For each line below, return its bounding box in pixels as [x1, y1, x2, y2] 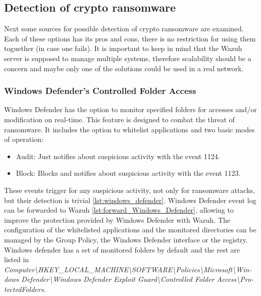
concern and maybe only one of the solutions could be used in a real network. [4, 63, 244, 73]
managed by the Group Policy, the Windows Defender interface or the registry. [4, 234, 248, 244]
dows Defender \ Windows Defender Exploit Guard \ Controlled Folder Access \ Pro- [4, 274, 254, 284]
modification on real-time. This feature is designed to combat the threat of [4, 114, 235, 124]
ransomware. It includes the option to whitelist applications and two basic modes [4, 124, 255, 134]
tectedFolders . [4, 283, 46, 294]
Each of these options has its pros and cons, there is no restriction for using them [4, 33, 256, 43]
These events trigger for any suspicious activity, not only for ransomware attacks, [4, 184, 255, 195]
